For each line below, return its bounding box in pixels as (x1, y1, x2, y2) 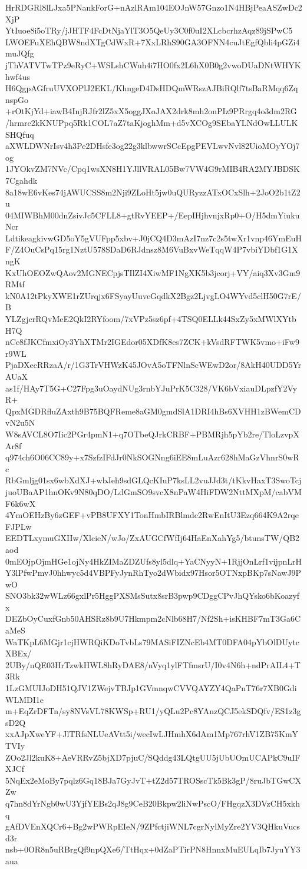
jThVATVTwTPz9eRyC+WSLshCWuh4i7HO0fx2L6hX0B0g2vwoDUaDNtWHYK (5, 58, 301, 71)
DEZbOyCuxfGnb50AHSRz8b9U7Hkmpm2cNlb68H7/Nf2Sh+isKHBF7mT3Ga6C (5, 612, 301, 625)
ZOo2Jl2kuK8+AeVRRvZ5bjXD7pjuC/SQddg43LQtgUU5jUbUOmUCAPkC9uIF (5, 751, 301, 763)
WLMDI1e (5, 693, 44, 705)
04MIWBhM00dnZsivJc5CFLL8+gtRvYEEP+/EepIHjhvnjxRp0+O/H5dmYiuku (5, 208, 300, 221)
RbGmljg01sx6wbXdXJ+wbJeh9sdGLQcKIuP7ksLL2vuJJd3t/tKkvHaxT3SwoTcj (5, 474, 302, 486)
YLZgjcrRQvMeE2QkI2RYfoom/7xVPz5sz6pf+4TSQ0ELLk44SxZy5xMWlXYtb (5, 313, 296, 325)
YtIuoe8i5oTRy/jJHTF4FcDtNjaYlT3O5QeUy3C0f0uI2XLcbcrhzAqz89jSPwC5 (5, 24, 293, 37)
